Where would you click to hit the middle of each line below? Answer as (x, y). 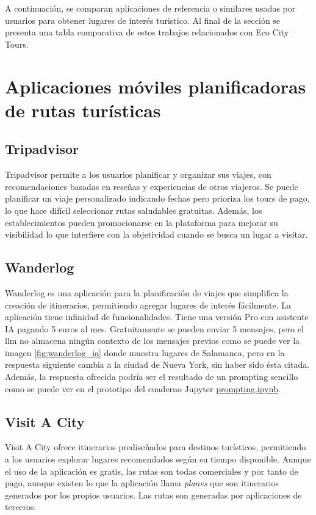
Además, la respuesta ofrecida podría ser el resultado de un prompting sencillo (152, 377)
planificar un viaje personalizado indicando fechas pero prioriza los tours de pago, (157, 198)
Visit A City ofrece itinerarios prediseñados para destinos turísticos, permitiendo (156, 447)
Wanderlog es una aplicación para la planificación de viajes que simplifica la (147, 292)
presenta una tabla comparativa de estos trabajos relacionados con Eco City (147, 32)
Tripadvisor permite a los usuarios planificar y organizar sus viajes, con (138, 174)
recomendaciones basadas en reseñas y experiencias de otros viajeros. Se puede (152, 186)
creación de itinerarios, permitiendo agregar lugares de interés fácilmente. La (148, 305)
